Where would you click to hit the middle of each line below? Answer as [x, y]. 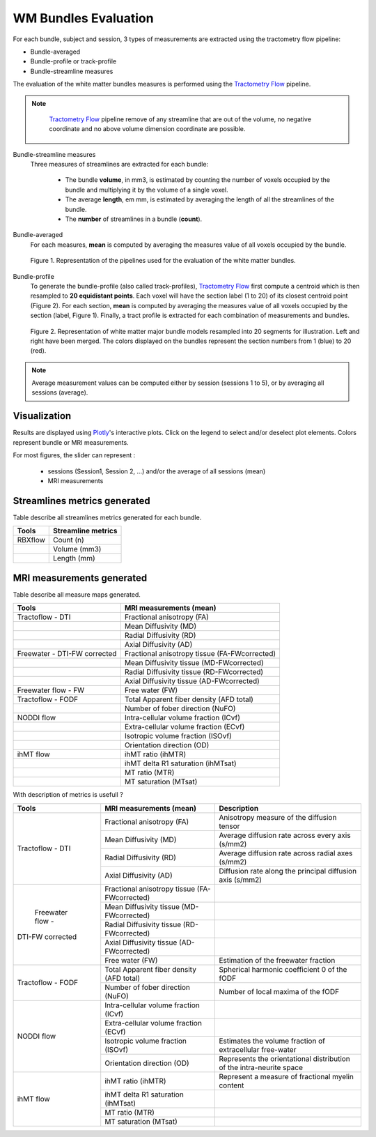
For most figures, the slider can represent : [74, 455]
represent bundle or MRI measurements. [71, 442]
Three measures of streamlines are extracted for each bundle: [119, 165]
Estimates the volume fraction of [272, 1041]
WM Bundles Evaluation [83, 18]
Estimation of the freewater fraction [277, 960]
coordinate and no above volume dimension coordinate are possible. [147, 129]
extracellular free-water [258, 1049]
